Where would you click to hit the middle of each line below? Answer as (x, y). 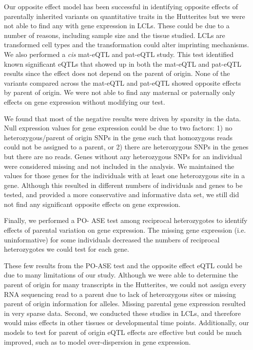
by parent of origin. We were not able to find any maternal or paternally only (120, 92)
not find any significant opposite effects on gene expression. (92, 204)
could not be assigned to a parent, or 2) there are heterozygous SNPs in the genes (126, 147)
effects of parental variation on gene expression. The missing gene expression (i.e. (125, 230)
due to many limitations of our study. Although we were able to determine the (121, 275)
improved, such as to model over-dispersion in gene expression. (97, 341)
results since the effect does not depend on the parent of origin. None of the (117, 73)
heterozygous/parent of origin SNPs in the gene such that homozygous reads (118, 137)
